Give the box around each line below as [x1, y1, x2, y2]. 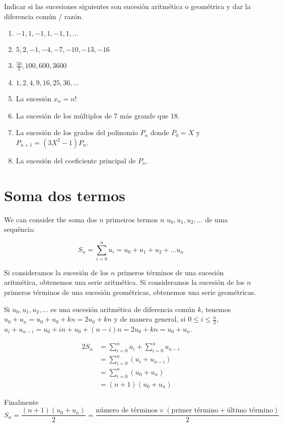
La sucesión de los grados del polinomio [16, 127, 138, 138]
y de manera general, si [114, 314, 186, 324]
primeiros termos [106, 214, 158, 224]
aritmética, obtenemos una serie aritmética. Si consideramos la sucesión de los [4, 277, 245, 287]
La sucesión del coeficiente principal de [16, 155, 136, 165]
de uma [205, 214, 228, 224]
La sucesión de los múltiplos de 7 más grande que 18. [16, 110, 180, 120]
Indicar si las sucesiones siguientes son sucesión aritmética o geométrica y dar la [4, 1, 251, 11]
